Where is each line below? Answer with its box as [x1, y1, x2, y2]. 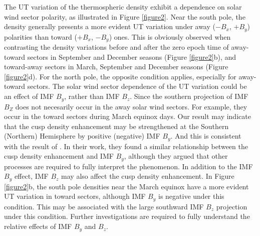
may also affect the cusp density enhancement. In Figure [61, 171, 234, 181]
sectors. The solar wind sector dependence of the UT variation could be [27, 81, 247, 91]
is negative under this [158, 191, 224, 201]
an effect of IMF [4, 91, 54, 101]
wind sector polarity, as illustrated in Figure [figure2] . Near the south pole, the [4, 11, 245, 22]
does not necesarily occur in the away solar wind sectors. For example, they [15, 101, 247, 111]
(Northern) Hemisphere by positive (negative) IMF [4, 131, 160, 141]
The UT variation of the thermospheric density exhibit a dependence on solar [4, 2, 242, 12]
